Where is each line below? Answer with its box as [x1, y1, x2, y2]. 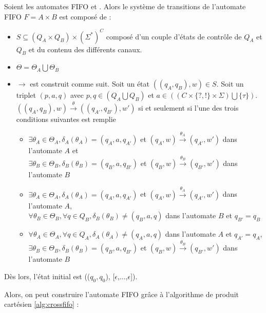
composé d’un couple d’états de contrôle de [106, 31, 242, 41]
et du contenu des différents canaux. [28, 44, 142, 54]
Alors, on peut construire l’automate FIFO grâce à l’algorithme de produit [4, 288, 239, 299]
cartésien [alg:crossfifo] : [4, 299, 79, 309]
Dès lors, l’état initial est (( [4, 271, 90, 282]
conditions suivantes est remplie [16, 114, 116, 124]
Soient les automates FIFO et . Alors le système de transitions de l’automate [4, 1, 246, 11]
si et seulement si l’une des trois [138, 102, 239, 113]
